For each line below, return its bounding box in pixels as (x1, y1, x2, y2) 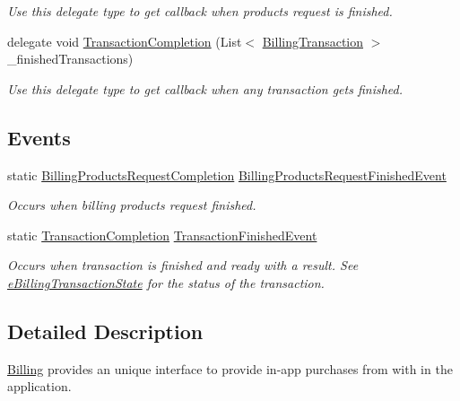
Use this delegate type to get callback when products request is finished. (7, 2, 393, 20)
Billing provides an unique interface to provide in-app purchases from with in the (7, 359, 453, 378)
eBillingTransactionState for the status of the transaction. (7, 273, 325, 292)
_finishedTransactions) (7, 49, 134, 68)
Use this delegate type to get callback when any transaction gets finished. (7, 79, 404, 98)
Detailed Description (7, 317, 204, 344)
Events (7, 123, 71, 151)
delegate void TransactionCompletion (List (7, 31, 242, 50)
